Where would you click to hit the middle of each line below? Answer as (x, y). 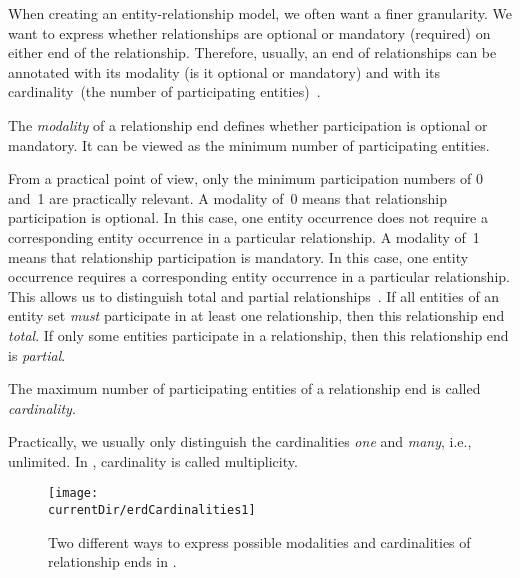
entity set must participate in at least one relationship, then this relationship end (256, 315)
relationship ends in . (112, 561)
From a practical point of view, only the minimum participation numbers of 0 (245, 178)
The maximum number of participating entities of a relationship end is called (244, 388)
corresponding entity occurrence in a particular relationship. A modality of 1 (244, 236)
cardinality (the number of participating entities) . (164, 91)
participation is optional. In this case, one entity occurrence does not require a (248, 217)
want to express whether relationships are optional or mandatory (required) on (249, 32)
